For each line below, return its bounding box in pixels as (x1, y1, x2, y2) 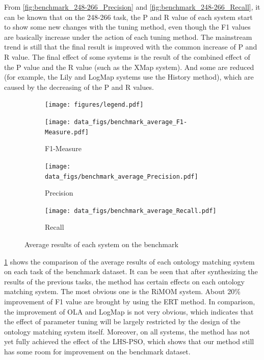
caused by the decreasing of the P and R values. (4, 81, 154, 92)
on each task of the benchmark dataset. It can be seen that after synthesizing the (4, 266, 258, 277)
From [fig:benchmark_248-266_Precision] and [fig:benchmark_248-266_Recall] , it (4, 2, 260, 12)
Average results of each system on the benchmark (24, 239, 178, 250)
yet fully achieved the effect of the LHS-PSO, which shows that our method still (4, 336, 254, 347)
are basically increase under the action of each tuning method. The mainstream (4, 31, 252, 42)
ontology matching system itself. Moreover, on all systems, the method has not (4, 326, 250, 337)
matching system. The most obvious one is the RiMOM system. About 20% (4, 286, 241, 297)
